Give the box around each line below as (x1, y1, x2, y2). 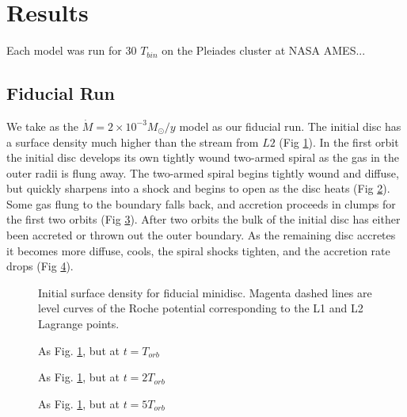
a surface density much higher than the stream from (6, 133, 259, 150)
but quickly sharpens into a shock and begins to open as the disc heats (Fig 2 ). (6, 180, 390, 197)
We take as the (6, 117, 79, 134)
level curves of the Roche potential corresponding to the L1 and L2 (38, 300, 363, 316)
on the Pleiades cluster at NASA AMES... (162, 42, 366, 59)
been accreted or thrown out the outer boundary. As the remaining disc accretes (6, 227, 396, 243)
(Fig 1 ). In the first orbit (279, 133, 399, 150)
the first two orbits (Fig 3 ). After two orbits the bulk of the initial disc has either (6, 211, 401, 228)
